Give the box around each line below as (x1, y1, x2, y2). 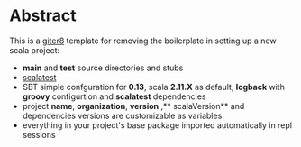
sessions (22, 129, 56, 140)
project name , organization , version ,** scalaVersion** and (22, 100, 245, 111)
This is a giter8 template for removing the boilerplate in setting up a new (9, 35, 277, 46)
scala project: (9, 44, 60, 55)
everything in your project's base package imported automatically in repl (22, 119, 293, 131)
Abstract (9, 5, 77, 26)
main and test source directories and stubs (22, 62, 184, 73)
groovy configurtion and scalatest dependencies (22, 91, 206, 102)
